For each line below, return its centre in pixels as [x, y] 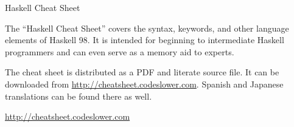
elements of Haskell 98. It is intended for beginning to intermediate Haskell [145, 40]
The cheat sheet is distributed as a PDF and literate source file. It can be [142, 72]
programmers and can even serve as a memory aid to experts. [120, 51]
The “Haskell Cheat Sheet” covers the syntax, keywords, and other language [147, 28]
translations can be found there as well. [79, 96]
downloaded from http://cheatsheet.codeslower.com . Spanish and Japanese [144, 84]
